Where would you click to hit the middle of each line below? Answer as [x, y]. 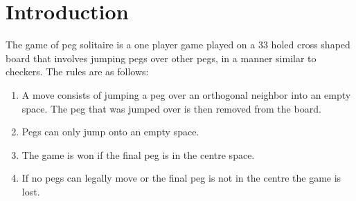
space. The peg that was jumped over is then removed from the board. [171, 108]
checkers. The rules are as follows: [77, 71]
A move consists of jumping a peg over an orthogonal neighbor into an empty [186, 94]
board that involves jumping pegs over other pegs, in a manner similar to [161, 58]
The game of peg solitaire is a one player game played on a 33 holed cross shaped [178, 45]
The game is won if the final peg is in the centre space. [138, 154]
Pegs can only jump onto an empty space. [110, 132]
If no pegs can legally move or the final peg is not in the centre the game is [181, 178]
